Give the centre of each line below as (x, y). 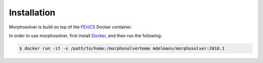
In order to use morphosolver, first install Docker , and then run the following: (85, 36)
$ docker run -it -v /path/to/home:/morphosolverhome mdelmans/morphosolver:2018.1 (122, 48)
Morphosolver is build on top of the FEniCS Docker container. (71, 27)
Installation (32, 13)
